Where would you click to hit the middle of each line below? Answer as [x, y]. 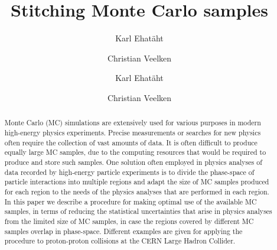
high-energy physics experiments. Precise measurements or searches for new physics [133, 132]
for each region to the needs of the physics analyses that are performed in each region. [137, 191]
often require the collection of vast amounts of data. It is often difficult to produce [131, 142]
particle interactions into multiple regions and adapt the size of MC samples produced [137, 182]
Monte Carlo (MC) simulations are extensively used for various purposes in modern [133, 123]
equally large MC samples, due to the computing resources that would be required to [135, 152]
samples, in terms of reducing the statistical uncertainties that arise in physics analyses [138, 211]
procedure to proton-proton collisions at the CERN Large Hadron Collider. [120, 241]
